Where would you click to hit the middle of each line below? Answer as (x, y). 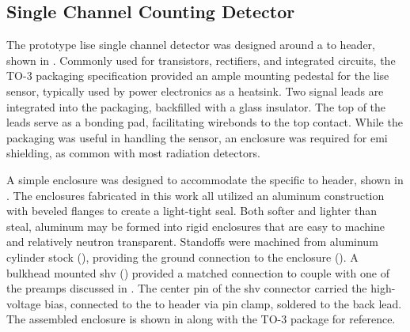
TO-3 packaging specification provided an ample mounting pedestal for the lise (198, 75)
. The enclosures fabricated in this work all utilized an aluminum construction (196, 195)
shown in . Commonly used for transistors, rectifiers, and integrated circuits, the (201, 60)
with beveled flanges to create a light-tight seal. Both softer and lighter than (192, 211)
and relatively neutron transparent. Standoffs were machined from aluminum (192, 241)
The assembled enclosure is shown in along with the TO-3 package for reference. (201, 319)
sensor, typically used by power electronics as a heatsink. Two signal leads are (195, 91)
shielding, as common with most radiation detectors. (133, 153)
